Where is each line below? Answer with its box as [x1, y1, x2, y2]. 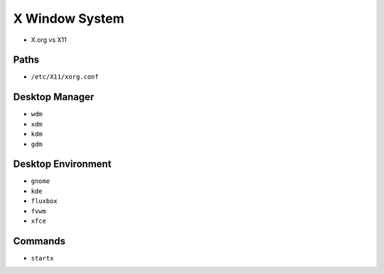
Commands [13, 235, 66, 247]
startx [31, 254, 54, 262]
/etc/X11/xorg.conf [31, 73, 99, 81]
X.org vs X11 [31, 35, 67, 44]
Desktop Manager [13, 91, 95, 103]
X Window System [13, 11, 124, 26]
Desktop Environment [13, 158, 112, 170]
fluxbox [31, 197, 58, 205]
